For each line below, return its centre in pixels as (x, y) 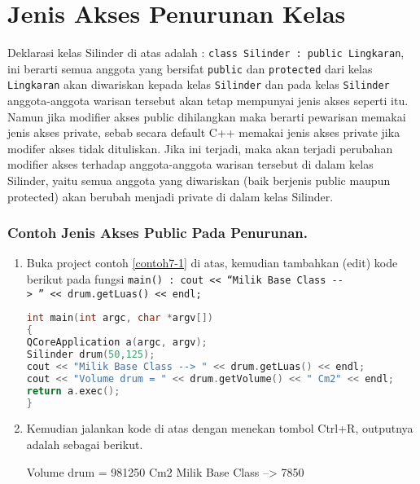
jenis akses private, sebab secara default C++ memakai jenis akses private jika (204, 132)
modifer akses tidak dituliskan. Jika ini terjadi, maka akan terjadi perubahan (200, 148)
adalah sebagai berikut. (85, 444)
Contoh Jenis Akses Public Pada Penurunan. (157, 233)
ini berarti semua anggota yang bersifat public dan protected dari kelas (190, 68)
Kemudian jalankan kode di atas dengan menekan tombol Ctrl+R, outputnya (220, 428)
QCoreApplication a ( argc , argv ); (117, 343)
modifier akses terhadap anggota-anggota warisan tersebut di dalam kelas (190, 164)
